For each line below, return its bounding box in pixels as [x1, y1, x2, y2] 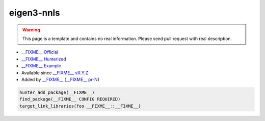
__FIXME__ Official [21, 49, 58, 55]
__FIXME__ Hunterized [21, 56, 66, 62]
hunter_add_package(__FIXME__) [19, 89, 95, 95]
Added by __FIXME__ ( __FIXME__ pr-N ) [21, 76, 100, 82]
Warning [22, 27, 40, 33]
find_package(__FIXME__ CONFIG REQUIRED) [19, 97, 121, 102]
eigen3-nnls [9, 7, 60, 18]
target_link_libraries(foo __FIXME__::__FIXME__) [19, 103, 141, 109]
